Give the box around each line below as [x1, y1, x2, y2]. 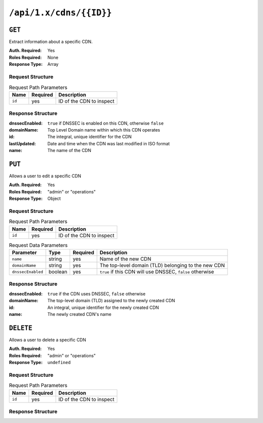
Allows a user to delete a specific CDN [9, 337, 86, 343]
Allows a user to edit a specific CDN [9, 173, 81, 179]
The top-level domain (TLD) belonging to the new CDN [99, 262, 225, 269]
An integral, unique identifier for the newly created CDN [47, 305, 159, 310]
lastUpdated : [9, 140, 36, 146]
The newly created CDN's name [47, 311, 112, 317]
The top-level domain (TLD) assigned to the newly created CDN [47, 298, 175, 304]
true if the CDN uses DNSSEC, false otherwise [47, 290, 146, 297]
